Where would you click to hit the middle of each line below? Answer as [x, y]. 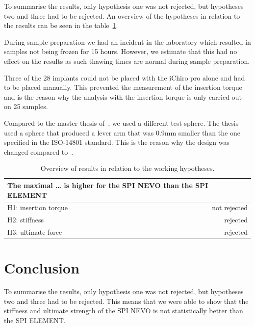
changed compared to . [39, 151]
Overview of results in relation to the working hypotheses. [127, 168]
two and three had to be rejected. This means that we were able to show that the [126, 301]
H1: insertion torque [38, 207]
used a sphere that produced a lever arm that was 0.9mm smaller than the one [122, 132]
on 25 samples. [26, 106]
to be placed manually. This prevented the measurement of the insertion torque [123, 87]
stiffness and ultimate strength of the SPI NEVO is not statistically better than [124, 311]
